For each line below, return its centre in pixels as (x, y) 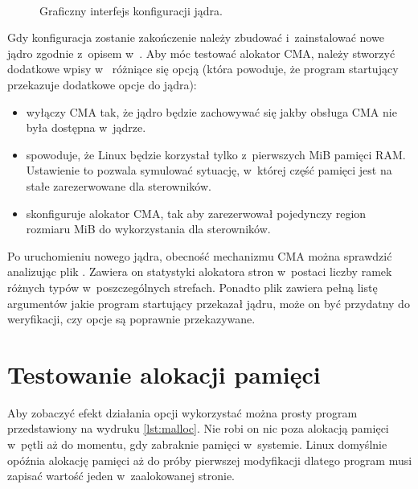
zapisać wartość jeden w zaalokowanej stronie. (121, 476)
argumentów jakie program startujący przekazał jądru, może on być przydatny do (209, 303)
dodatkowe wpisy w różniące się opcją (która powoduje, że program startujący (203, 69)
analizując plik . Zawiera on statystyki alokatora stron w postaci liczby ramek (200, 271)
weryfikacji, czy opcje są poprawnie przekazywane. (131, 319)
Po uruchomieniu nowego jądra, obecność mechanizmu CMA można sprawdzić (200, 255)
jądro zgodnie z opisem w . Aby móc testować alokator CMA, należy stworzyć (201, 53)
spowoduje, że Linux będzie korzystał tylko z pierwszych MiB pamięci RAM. (216, 154)
